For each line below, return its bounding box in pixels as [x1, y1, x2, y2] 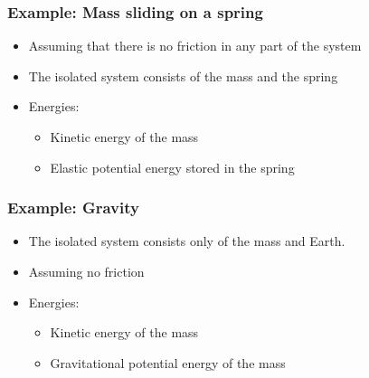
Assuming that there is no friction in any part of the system [28, 36, 362, 55]
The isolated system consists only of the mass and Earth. [28, 232, 345, 250]
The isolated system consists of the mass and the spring [28, 66, 338, 85]
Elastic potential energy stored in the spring [50, 157, 295, 176]
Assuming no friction [28, 262, 145, 280]
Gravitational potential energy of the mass [50, 353, 286, 372]
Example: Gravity [7, 196, 139, 219]
